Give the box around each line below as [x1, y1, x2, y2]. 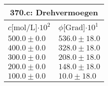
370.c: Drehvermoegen [10, 6, 98, 18]
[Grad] [63, 21, 85, 33]
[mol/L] [11, 21, 37, 33]
